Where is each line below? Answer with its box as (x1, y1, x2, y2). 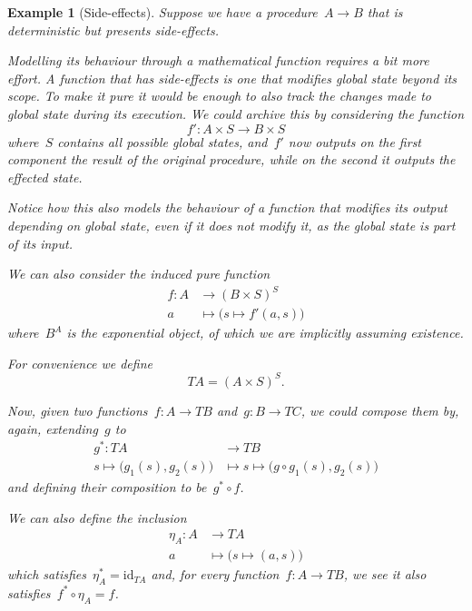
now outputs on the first (288, 132, 422, 151)
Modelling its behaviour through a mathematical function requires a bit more (7, 51, 429, 70)
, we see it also (343, 565, 427, 584)
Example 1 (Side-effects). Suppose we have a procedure (7, 3, 318, 21)
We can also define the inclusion (7, 508, 187, 527)
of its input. (7, 233, 73, 252)
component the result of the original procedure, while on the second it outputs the (7, 150, 456, 169)
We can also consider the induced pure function (7, 264, 270, 283)
